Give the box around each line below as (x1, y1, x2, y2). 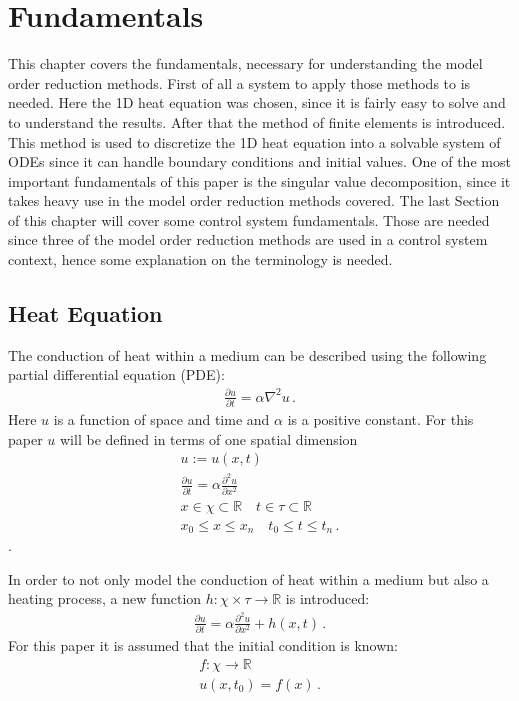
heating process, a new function (8, 588, 202, 609)
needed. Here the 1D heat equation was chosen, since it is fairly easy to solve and (8, 92, 506, 113)
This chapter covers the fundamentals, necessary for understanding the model (8, 53, 483, 74)
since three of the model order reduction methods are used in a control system (8, 229, 488, 250)
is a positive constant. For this (287, 408, 474, 429)
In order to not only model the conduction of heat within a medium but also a (8, 568, 489, 589)
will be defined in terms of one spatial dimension (60, 428, 358, 449)
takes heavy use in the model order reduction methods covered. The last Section (8, 190, 500, 211)
